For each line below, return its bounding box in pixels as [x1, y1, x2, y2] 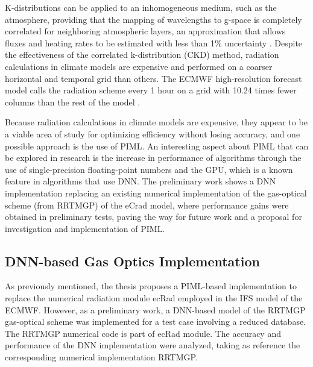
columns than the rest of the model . [5, 95, 141, 108]
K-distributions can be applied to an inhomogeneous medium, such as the [5, 1, 277, 13]
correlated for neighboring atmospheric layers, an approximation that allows [5, 25, 286, 37]
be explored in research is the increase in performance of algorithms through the [5, 151, 302, 164]
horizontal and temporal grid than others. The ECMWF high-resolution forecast [5, 72, 302, 84]
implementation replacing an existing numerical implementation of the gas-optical [5, 186, 307, 199]
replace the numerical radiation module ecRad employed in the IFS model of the [5, 292, 303, 304]
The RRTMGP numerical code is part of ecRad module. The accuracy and [5, 327, 281, 339]
